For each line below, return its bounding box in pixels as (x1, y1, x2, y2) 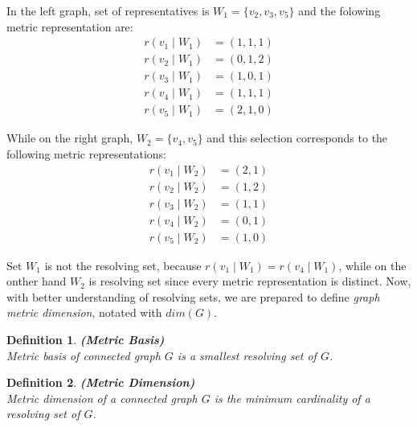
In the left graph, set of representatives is (6, 2, 210, 18)
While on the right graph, (6, 129, 133, 146)
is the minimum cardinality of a (214, 389, 370, 406)
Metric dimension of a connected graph (6, 389, 198, 406)
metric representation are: (6, 18, 133, 35)
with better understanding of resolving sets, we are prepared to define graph (6, 288, 380, 305)
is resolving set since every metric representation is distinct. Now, (88, 273, 411, 289)
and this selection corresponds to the (206, 129, 388, 146)
